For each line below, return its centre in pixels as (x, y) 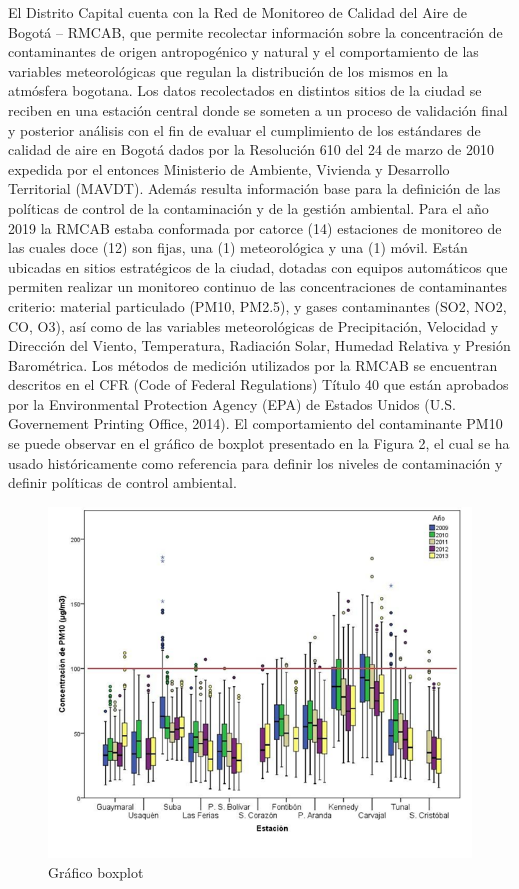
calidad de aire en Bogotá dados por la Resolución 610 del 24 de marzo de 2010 (251, 149)
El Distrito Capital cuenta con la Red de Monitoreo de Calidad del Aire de (237, 12)
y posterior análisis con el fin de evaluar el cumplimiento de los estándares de (244, 129)
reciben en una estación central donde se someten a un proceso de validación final (258, 109)
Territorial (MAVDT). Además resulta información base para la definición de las (254, 188)
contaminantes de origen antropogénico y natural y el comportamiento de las (243, 51)
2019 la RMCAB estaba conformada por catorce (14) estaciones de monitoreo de (255, 227)
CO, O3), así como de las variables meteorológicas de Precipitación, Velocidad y (253, 325)
